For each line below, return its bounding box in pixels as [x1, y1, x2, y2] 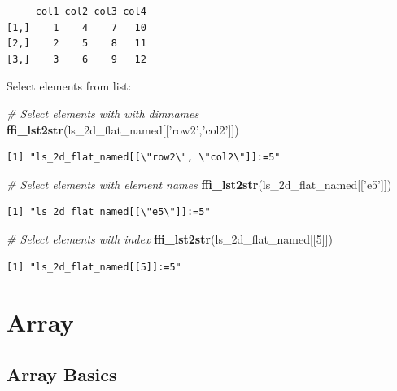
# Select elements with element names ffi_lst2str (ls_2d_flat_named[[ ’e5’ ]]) [7, 175, 392, 192]
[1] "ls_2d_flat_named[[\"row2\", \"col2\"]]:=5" [7, 152, 281, 164]
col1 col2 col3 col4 [35, 6, 146, 17]
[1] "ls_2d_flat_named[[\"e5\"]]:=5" [7, 206, 211, 218]
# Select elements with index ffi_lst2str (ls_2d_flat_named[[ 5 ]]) [7, 230, 333, 247]
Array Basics [7, 361, 117, 386]
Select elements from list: [7, 77, 132, 94]
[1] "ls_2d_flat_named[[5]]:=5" [7, 261, 181, 273]
